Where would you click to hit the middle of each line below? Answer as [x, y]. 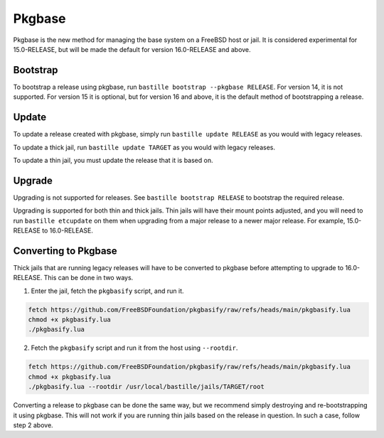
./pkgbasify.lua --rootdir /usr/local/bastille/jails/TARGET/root [146, 387]
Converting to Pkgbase [65, 251]
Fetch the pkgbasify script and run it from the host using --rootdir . [134, 348]
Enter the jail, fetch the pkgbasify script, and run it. [107, 291]
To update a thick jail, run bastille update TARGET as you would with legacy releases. [144, 147]
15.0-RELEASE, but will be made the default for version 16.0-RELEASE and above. [132, 49]
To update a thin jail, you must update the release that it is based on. [113, 160]
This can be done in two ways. [89, 278]
